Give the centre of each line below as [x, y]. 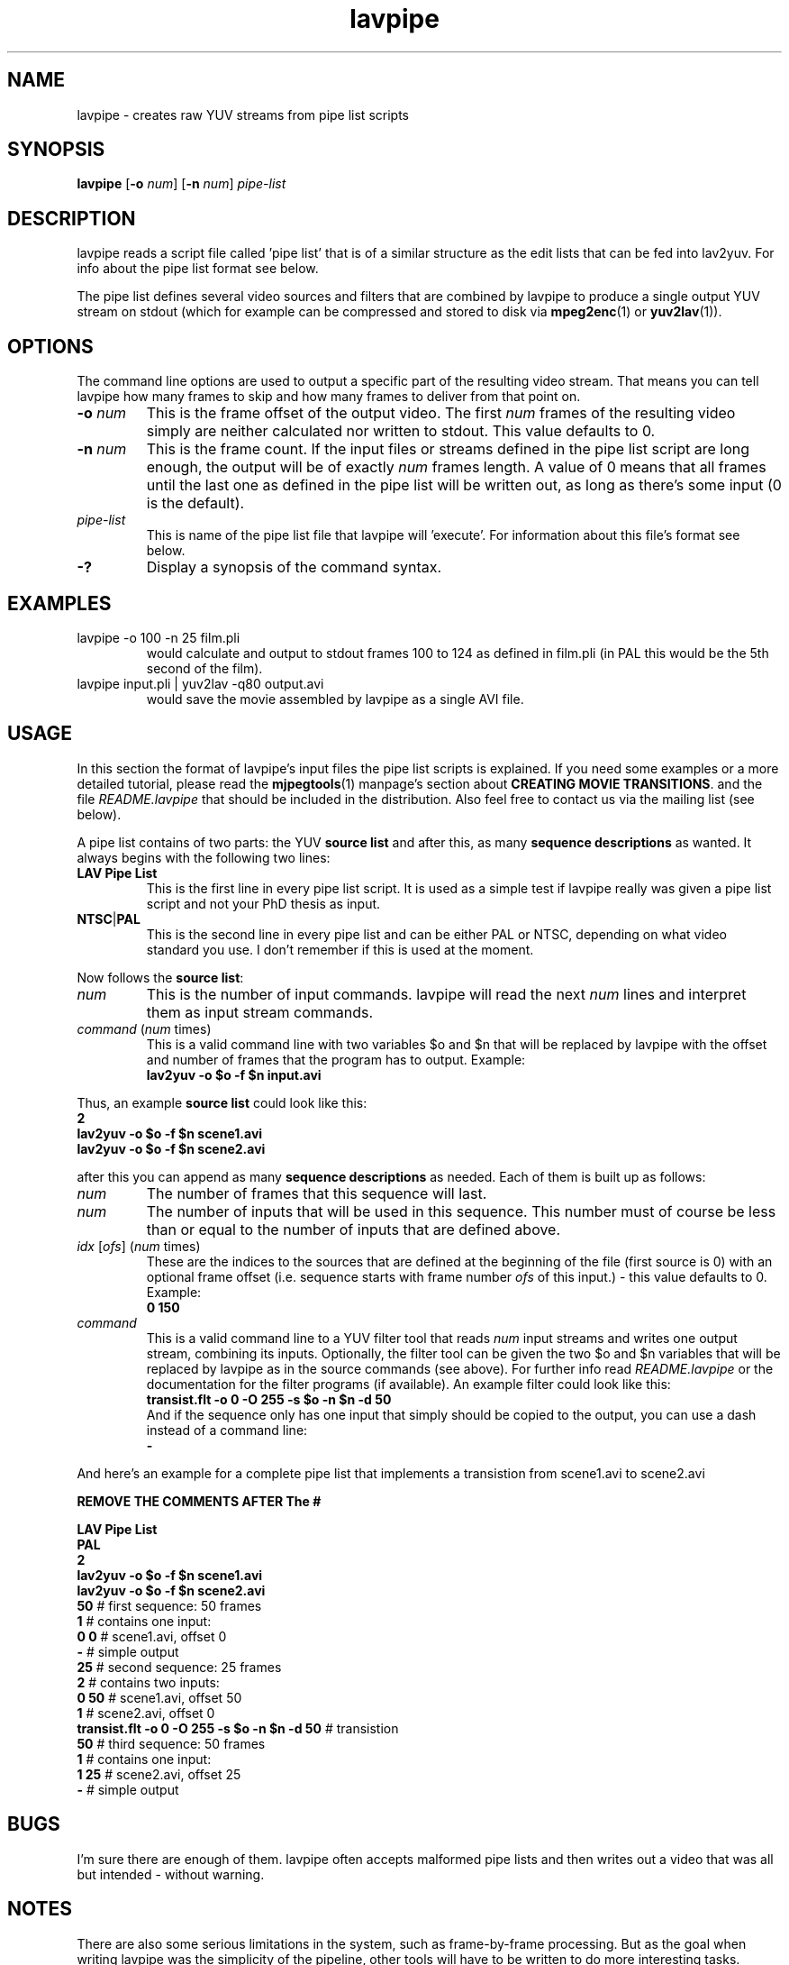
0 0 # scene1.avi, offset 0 [152, 1636]
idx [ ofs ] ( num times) [139, 1246]
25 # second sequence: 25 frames [179, 1667]
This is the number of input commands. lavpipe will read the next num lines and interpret [446, 994]
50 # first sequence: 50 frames [169, 1605]
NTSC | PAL [109, 919]
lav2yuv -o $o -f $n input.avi [234, 1074]
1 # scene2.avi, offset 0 [146, 1713]
